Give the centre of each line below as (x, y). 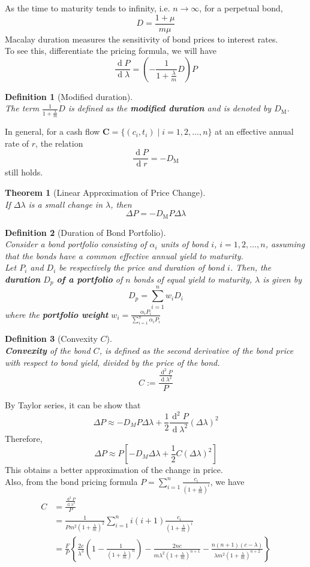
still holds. (24, 172)
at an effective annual (254, 131)
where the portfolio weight (57, 314)
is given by (282, 279)
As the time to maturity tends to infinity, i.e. (88, 8)
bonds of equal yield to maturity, (192, 279)
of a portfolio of (90, 279)
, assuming (285, 244)
